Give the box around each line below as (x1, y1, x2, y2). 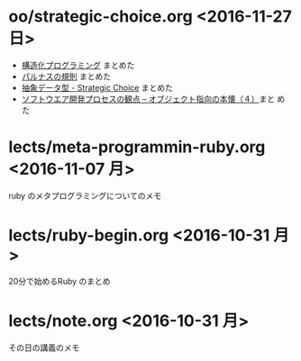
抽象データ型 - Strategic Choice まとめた (21, 82, 173, 93)
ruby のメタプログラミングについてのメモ (8, 190, 162, 201)
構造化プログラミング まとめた (21, 59, 135, 70)
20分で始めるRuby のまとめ (8, 275, 111, 286)
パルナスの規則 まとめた (21, 70, 112, 82)
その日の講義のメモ (8, 342, 80, 353)
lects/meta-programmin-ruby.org (8, 137, 266, 158)
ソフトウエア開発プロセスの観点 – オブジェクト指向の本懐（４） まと (21, 93, 276, 104)
